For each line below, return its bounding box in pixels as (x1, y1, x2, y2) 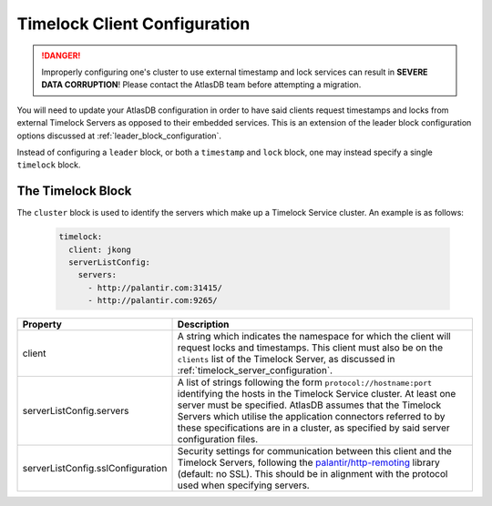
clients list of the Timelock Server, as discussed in (177, 353, 395, 366)
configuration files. (177, 433, 259, 446)
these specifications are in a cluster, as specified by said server (177, 421, 450, 434)
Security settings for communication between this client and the (177, 445, 453, 458)
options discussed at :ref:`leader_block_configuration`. (16, 130, 222, 141)
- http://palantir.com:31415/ (87, 282, 223, 293)
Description (177, 319, 230, 331)
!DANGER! (41, 50, 81, 61)
